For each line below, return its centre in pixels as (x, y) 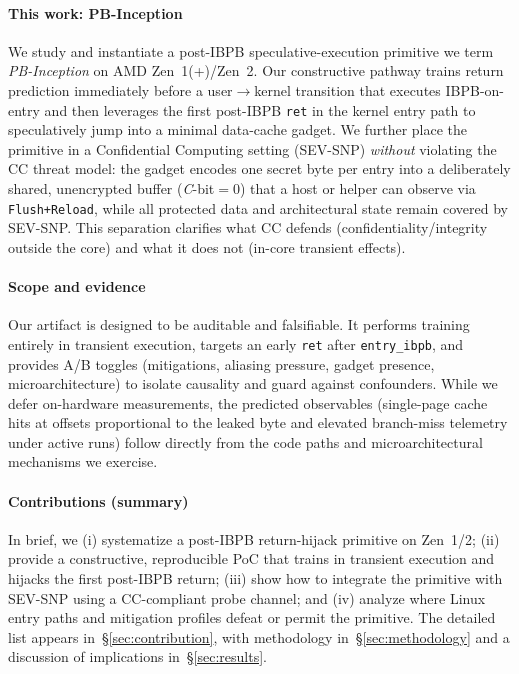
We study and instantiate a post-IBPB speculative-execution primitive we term (251, 50)
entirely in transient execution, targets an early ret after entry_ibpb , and (236, 343)
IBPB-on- (475, 89)
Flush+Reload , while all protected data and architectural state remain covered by (258, 207)
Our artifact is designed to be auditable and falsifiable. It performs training (239, 324)
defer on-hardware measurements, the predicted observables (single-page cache (248, 402)
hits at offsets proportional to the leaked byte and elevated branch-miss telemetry (258, 422)
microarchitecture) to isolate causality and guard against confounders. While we (253, 383)
